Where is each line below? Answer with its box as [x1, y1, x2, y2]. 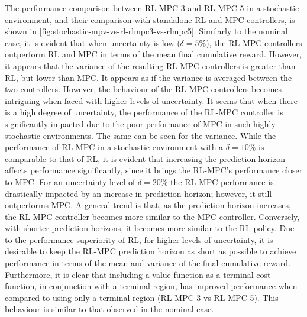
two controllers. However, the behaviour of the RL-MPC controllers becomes [5, 83, 282, 95]
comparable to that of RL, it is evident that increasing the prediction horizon [5, 152, 285, 164]
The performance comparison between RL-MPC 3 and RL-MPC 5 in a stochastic [5, 2, 299, 14]
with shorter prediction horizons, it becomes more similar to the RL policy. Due [5, 222, 295, 234]
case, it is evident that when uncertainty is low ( [5, 36, 180, 48]
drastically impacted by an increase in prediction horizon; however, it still [5, 187, 272, 199]
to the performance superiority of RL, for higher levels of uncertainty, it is [5, 233, 273, 245]
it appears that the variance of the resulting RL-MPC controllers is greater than [5, 59, 296, 72]
